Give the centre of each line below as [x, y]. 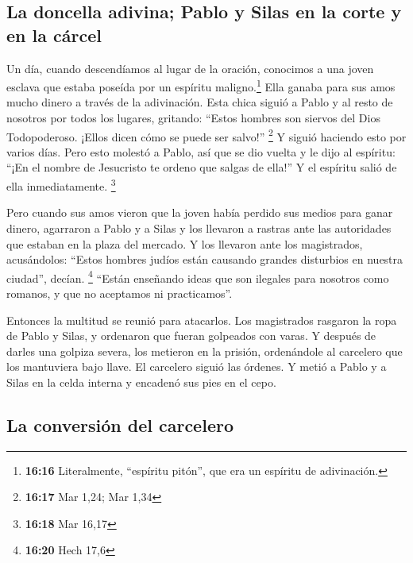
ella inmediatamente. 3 [61, 185]
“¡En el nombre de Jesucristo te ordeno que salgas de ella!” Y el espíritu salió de [202, 167]
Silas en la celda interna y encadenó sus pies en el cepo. [141, 382]
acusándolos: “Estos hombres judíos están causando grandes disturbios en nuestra [205, 259]
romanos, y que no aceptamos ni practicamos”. [120, 293]
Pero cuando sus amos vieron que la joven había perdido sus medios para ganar [200, 212]
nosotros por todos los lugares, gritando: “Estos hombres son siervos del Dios [193, 118]
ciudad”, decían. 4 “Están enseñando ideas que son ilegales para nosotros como [198, 276]
